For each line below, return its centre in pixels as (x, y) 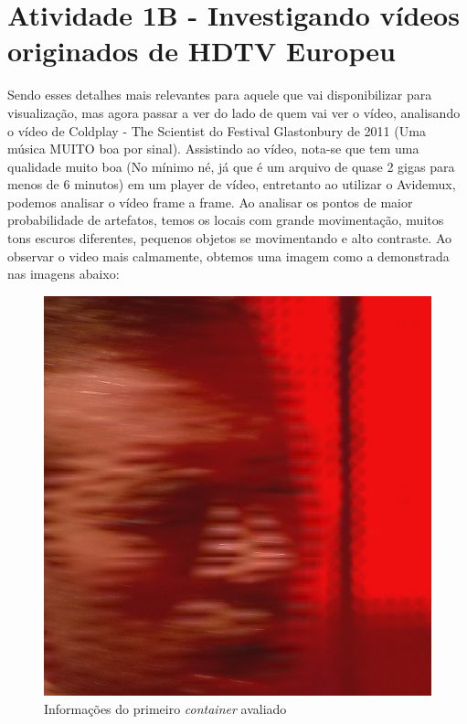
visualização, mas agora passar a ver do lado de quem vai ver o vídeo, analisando (234, 112)
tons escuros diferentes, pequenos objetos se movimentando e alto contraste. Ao (230, 238)
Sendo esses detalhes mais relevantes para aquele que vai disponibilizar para (220, 95)
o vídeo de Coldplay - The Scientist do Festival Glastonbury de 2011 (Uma (217, 130)
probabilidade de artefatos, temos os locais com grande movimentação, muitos (226, 220)
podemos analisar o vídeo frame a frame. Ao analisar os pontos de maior (210, 202)
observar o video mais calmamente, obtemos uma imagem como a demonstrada (228, 256)
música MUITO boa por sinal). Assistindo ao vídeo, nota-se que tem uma (213, 149)
